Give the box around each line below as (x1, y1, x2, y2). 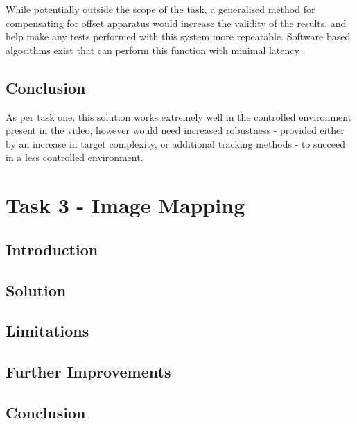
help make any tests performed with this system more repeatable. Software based (6, 29, 351, 44)
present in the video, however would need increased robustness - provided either (6, 123, 345, 137)
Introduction (6, 238, 98, 260)
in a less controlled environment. (6, 150, 143, 164)
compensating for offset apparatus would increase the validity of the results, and (6, 15, 347, 30)
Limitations (6, 320, 89, 341)
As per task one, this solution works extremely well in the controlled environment (6, 109, 352, 124)
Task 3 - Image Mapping (6, 191, 245, 219)
